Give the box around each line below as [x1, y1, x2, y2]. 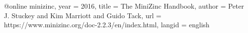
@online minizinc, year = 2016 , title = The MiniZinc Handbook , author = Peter [4, 1, 244, 11]
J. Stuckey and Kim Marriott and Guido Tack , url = [4, 10, 162, 20]
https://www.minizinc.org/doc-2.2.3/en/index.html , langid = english [4, 20, 210, 30]
